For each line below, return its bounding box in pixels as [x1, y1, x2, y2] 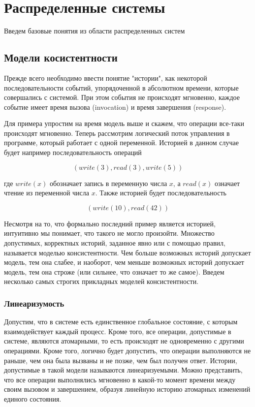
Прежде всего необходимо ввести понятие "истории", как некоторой [4, 72, 207, 83]
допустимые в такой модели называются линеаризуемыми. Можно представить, [4, 365, 243, 375]
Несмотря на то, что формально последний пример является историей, [4, 218, 216, 228]
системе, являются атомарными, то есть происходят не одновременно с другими [4, 336, 244, 346]
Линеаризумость [4, 297, 64, 309]
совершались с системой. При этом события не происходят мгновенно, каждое [4, 92, 240, 102]
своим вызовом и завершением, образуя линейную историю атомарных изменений [4, 384, 251, 394]
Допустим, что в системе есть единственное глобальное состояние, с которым [4, 316, 238, 327]
